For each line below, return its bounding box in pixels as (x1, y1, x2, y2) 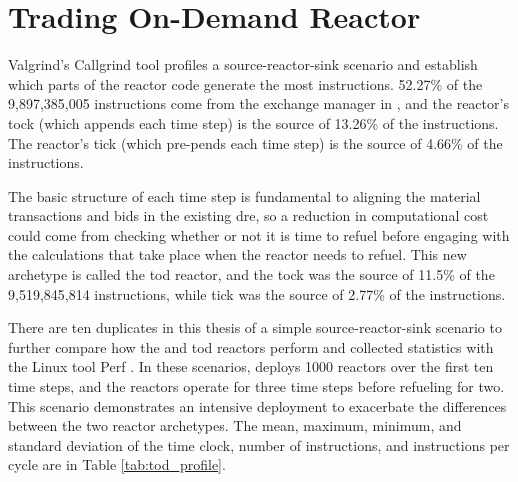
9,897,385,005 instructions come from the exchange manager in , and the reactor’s (8, 93, 509, 114)
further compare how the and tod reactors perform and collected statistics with (8, 336, 494, 357)
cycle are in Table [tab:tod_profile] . (8, 454, 226, 475)
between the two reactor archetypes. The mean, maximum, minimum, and (8, 415, 462, 436)
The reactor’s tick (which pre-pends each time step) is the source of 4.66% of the (8, 132, 503, 153)
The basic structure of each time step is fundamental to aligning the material (8, 185, 481, 206)
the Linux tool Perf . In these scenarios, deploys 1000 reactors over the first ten (8, 356, 494, 377)
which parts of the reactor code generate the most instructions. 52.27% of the (8, 73, 483, 94)
